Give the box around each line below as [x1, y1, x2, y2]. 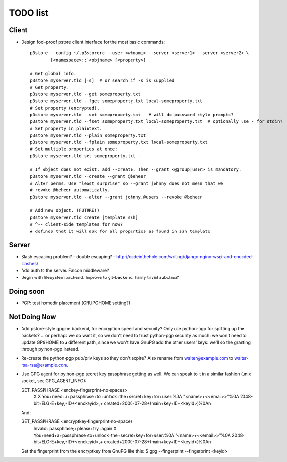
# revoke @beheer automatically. [30, 187, 110, 193]
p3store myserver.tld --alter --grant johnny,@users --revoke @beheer [30, 194, 203, 200]
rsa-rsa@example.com [21, 362, 67, 368]
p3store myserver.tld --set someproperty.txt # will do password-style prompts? [30, 112, 234, 117]
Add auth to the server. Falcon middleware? [21, 267, 110, 274]
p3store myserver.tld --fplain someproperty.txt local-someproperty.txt [30, 139, 208, 145]
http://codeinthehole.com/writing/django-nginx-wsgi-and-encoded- [116, 254, 254, 259]
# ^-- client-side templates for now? [30, 222, 123, 227]
